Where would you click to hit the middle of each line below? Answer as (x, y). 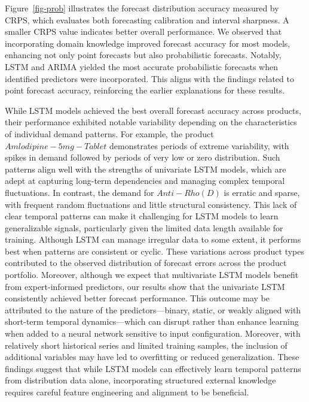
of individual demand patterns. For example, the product (109, 133)
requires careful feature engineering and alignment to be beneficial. (127, 392)
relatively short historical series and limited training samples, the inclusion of (146, 345)
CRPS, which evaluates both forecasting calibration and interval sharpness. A (147, 19)
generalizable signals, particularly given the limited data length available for (144, 227)
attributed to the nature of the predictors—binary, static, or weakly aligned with (153, 309)
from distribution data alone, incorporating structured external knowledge (140, 380)
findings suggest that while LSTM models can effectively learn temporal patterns (153, 368)
